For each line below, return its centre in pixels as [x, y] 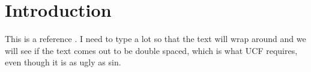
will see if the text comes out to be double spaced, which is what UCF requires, [151, 50]
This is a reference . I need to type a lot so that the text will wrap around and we [155, 39]
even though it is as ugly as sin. [63, 62]
